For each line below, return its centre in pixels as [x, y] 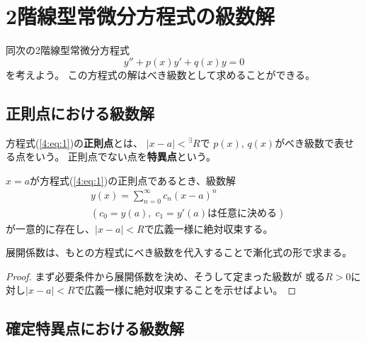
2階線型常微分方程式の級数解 [141, 16]
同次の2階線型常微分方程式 [68, 50]
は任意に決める [242, 213]
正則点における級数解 [80, 112]
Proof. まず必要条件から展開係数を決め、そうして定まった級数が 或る [166, 276]
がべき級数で [305, 142]
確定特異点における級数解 [95, 328]
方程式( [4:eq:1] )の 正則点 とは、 [75, 142]
